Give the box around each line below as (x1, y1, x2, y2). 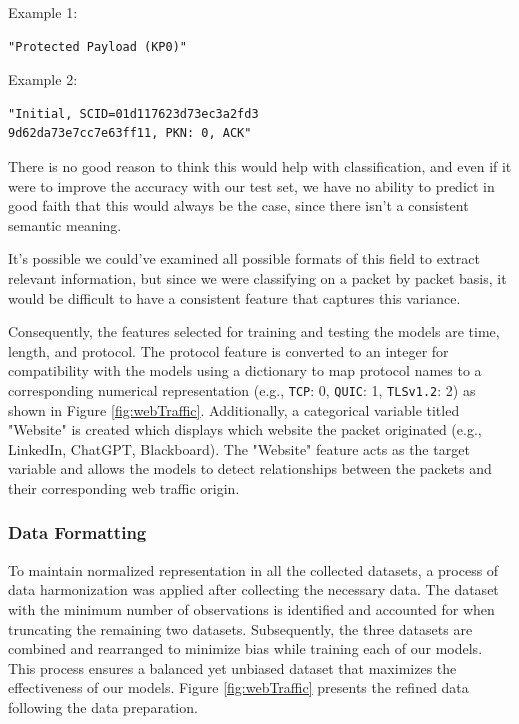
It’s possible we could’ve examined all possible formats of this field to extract (8, 248, 480, 269)
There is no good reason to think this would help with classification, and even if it (8, 155, 512, 176)
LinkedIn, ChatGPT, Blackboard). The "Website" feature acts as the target (8, 438, 470, 459)
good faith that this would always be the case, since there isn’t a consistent (8, 195, 469, 216)
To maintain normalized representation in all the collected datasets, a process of (8, 559, 499, 580)
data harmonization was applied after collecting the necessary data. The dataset (8, 579, 499, 600)
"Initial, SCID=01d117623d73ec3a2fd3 (8, 106, 259, 121)
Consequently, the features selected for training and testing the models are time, (8, 321, 500, 342)
